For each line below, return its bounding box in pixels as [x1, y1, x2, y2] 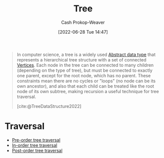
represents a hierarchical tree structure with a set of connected [16, 56, 147, 62]
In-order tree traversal [11, 142, 58, 148]
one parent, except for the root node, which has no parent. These [16, 72, 151, 78]
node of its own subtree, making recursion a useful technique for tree [16, 88, 160, 94]
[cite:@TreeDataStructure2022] [16, 103, 82, 109]
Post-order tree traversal [11, 147, 63, 154]
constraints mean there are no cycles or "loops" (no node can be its [16, 78, 156, 84]
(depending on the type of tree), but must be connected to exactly [16, 67, 153, 73]
